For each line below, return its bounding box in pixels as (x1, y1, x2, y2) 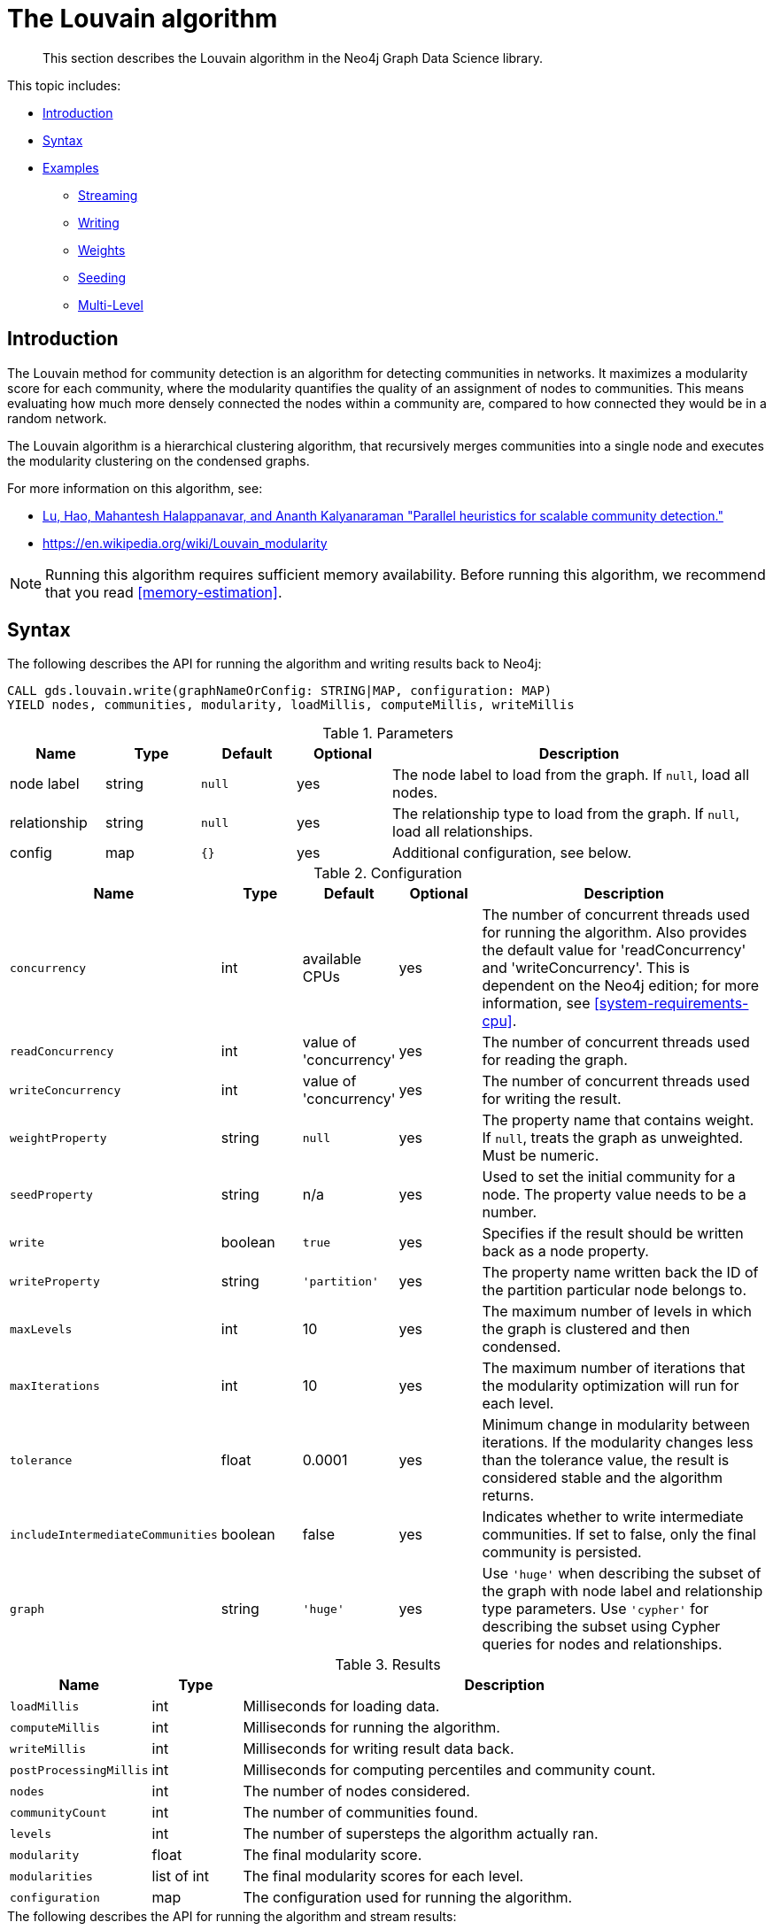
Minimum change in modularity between (482, 1416, 750, 1434)
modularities (10, 1869, 93, 1883)
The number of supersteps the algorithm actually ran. (243, 1825, 599, 1843)
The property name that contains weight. (482, 1111, 754, 1130)
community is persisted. (482, 1543, 642, 1562)
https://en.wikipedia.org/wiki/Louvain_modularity (43, 535, 328, 551)
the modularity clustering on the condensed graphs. (7, 452, 310, 468)
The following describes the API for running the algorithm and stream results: (7, 1909, 457, 1925)
